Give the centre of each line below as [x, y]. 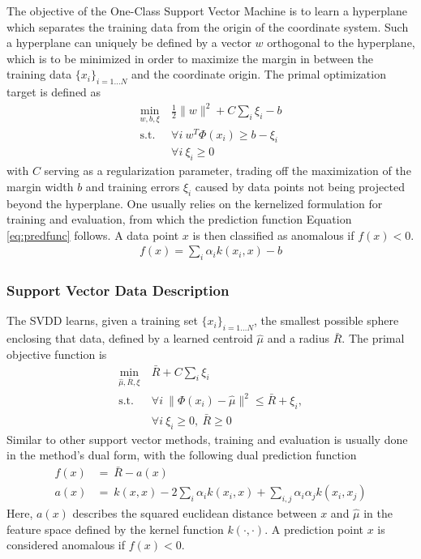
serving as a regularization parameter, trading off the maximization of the [228, 171]
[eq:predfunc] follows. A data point [93, 235]
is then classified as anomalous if [273, 235]
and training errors [133, 186]
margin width [40, 186]
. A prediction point [314, 529]
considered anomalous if [66, 545]
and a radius [299, 338]
